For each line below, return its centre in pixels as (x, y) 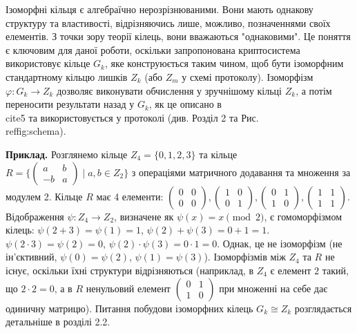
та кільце (218, 154)
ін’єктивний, (31, 257)
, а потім (314, 90)
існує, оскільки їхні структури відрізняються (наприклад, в (130, 270)
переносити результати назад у (70, 104)
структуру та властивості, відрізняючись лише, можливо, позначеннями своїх (168, 22)
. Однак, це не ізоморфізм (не (280, 243)
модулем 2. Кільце (44, 196)
